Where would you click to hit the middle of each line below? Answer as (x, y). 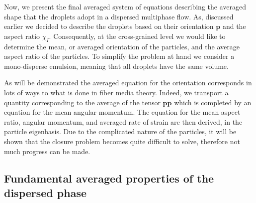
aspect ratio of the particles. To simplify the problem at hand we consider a (119, 56)
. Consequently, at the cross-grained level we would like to (137, 36)
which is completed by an (213, 102)
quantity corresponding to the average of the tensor (82, 102)
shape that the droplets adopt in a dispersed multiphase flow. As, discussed (119, 16)
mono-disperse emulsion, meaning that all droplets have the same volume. (116, 66)
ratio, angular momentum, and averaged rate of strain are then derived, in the (123, 121)
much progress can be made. (47, 151)
